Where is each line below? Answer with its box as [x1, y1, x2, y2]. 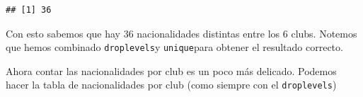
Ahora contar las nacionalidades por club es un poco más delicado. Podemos [6, 63, 337, 78]
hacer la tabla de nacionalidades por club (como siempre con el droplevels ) [6, 77, 337, 92]
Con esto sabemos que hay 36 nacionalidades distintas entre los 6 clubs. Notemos [6, 25, 357, 40]
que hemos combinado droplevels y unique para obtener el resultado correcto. [6, 40, 343, 55]
